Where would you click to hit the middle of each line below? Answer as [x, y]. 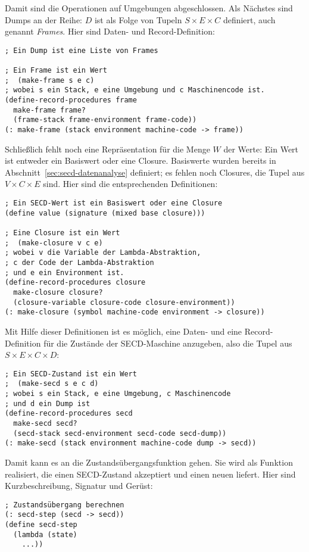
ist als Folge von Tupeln [138, 19]
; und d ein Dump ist [48, 403]
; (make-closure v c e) [54, 243]
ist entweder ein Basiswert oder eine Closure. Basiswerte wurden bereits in [141, 160]
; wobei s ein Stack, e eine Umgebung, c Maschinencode [118, 394]
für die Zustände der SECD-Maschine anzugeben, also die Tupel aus [168, 343]
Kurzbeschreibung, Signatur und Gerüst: [79, 486]
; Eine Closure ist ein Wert [63, 233]
